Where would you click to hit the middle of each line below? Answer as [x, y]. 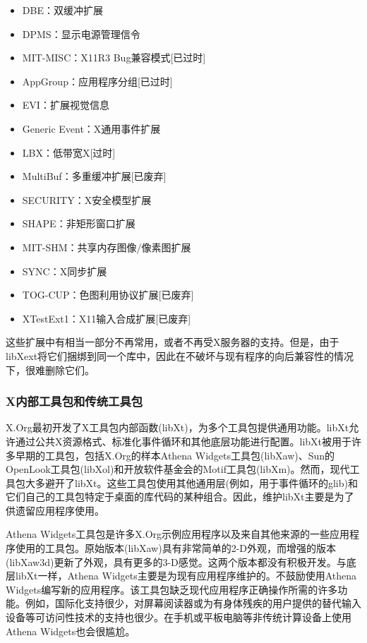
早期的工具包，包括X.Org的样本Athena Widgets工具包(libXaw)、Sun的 [175, 455]
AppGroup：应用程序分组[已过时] [97, 81]
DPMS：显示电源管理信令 [81, 34]
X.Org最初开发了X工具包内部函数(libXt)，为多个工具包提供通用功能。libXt [178, 427]
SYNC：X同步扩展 [65, 271]
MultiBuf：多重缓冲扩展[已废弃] [94, 176]
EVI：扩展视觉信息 [66, 105]
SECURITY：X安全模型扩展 [87, 199]
